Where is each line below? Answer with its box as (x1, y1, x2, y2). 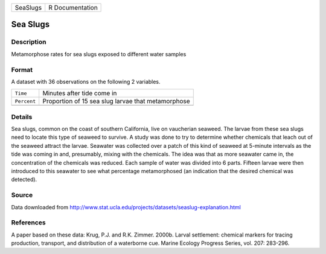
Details (11, 112, 33, 121)
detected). (11, 176, 37, 183)
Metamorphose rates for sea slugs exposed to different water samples (11, 50, 187, 57)
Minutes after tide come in (42, 89, 117, 98)
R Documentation (48, 4, 98, 11)
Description (11, 38, 46, 46)
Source (11, 191, 33, 199)
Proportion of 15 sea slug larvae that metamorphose (42, 97, 190, 106)
